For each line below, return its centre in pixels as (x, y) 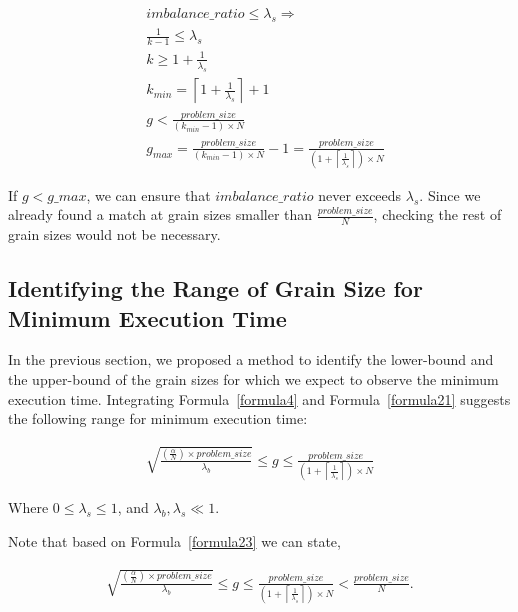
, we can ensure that (148, 194)
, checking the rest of (437, 214)
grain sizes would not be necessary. (114, 234)
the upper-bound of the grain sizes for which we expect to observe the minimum (253, 379)
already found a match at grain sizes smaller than (160, 214)
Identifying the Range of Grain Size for (215, 288)
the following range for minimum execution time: (158, 418)
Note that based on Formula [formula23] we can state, (174, 540)
